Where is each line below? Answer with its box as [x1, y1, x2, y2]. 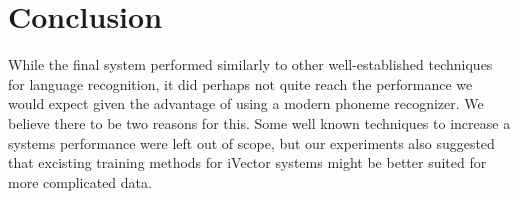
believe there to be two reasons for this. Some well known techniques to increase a [8, 112, 511, 133]
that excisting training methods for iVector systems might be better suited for [8, 152, 487, 173]
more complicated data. [8, 171, 152, 192]
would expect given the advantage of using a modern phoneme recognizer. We [8, 93, 484, 114]
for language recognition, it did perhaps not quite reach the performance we [8, 73, 473, 94]
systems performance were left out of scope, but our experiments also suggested [8, 132, 495, 153]
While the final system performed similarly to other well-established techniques [8, 54, 493, 75]
